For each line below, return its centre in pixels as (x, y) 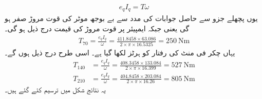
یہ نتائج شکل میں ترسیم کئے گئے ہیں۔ (55, 90)
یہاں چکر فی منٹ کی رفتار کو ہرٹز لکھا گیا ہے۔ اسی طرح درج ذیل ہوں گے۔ (120, 52)
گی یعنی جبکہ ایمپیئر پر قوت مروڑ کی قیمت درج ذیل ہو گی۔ (97, 28)
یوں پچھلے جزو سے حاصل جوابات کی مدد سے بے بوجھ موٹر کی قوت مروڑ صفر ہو (131, 18)
